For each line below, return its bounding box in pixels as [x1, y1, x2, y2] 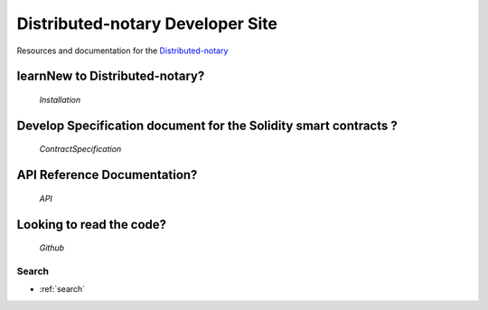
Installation [39, 94, 81, 105]
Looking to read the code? [16, 217, 167, 232]
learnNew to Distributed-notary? [16, 69, 205, 84]
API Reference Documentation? [16, 167, 198, 183]
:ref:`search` [39, 284, 86, 295]
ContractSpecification [39, 144, 122, 155]
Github [39, 242, 65, 253]
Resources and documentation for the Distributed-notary [16, 45, 229, 56]
